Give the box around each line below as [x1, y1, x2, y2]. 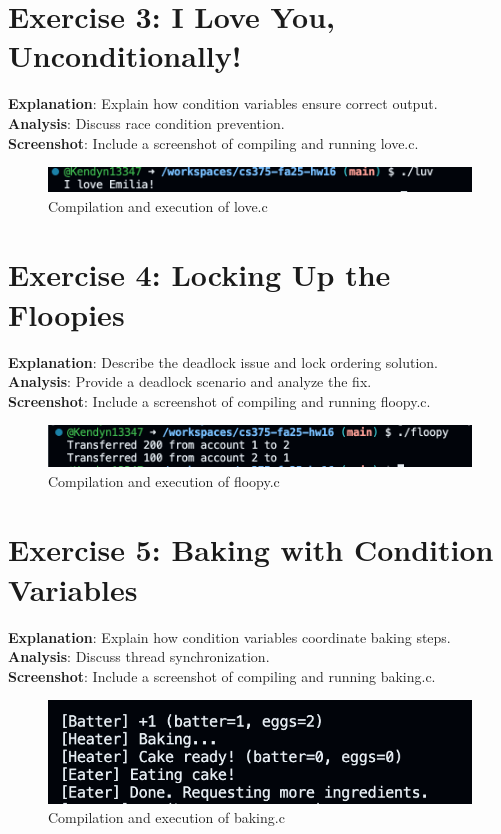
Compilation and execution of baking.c [48, 807, 285, 828]
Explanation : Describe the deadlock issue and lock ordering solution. [8, 351, 438, 372]
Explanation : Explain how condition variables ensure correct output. [8, 93, 438, 114]
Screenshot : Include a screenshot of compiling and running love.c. [8, 132, 419, 153]
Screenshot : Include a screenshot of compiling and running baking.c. [8, 665, 436, 686]
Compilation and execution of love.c [48, 195, 268, 216]
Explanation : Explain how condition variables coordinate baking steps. [8, 626, 451, 647]
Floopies [8, 293, 125, 334]
